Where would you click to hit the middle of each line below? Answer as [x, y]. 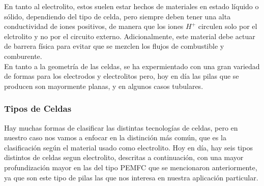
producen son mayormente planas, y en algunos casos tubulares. [104, 86]
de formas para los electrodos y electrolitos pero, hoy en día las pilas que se [122, 76]
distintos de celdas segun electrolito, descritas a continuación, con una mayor [124, 157]
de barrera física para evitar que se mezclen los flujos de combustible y [114, 46]
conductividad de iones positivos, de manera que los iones [94, 26]
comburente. [23, 56]
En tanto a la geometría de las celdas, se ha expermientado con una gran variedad [132, 66]
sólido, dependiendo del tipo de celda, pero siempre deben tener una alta [118, 16]
